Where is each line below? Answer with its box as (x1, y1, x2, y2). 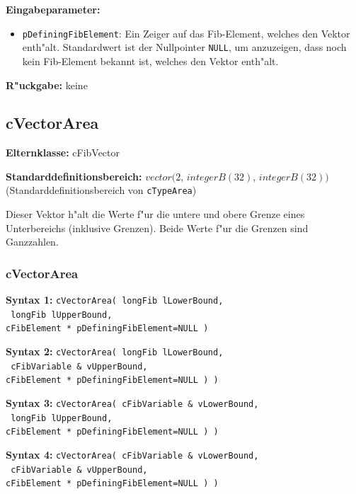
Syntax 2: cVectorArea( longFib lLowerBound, (6, 344, 224, 359)
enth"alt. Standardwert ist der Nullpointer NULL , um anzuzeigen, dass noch (22, 40, 347, 54)
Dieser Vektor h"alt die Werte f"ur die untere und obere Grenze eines (6, 207, 305, 222)
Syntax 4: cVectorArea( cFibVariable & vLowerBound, (6, 447, 259, 462)
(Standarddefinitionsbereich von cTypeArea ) (6, 183, 197, 197)
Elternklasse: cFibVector (6, 145, 120, 160)
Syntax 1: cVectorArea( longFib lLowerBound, (6, 292, 224, 307)
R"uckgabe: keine (6, 77, 88, 92)
